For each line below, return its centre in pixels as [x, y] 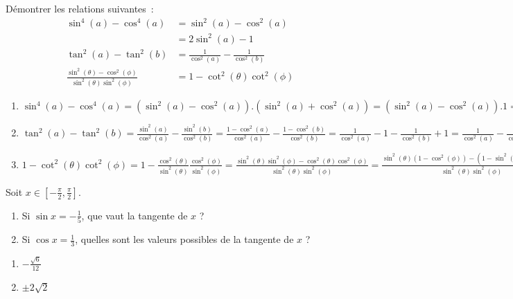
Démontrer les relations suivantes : [80, 8]
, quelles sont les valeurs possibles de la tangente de [184, 239]
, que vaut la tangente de [134, 215]
